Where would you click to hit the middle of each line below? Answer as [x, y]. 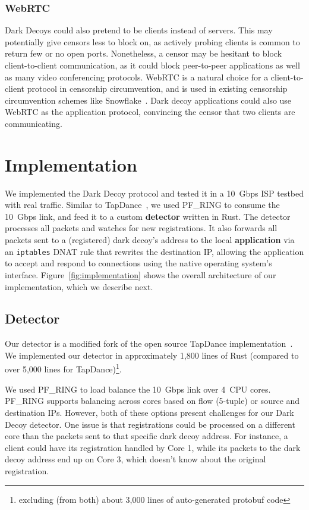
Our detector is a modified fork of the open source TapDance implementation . [149, 343]
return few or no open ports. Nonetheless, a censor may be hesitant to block [144, 53]
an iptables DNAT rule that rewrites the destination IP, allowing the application [154, 251]
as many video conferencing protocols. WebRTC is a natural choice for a [137, 77]
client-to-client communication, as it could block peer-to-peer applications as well [152, 65]
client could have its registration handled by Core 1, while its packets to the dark [153, 447]
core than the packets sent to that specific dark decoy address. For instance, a [146, 436]
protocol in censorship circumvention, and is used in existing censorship [157, 88]
